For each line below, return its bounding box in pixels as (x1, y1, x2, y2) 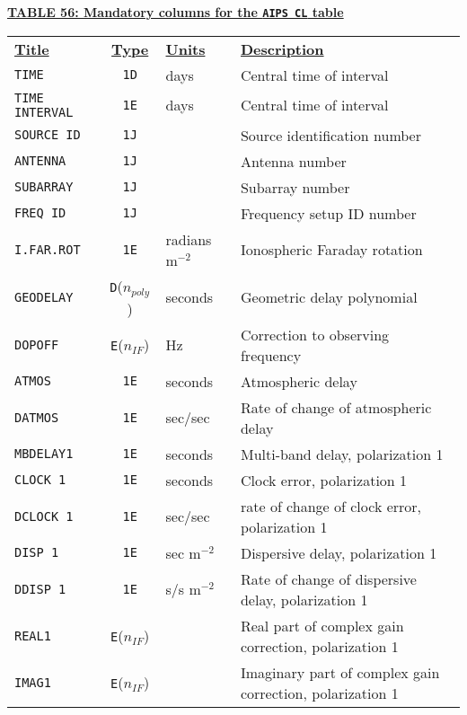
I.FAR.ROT (14, 242, 81, 257)
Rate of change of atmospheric (240, 396, 432, 418)
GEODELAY (14, 289, 74, 305)
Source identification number (240, 124, 421, 146)
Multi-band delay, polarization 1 (240, 443, 444, 464)
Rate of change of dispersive (240, 568, 417, 589)
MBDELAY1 (14, 446, 74, 462)
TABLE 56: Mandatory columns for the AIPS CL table (7, 3, 344, 21)
